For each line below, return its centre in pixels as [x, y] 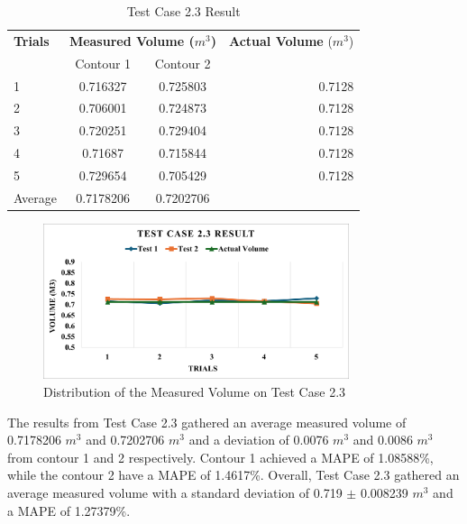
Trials [32, 40]
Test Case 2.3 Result [183, 11]
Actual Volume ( [280, 40]
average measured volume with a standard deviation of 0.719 [175, 492]
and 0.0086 [383, 440]
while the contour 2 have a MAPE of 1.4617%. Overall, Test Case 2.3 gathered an [233, 475]
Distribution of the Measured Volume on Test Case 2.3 [195, 391]
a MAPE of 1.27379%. [69, 510]
